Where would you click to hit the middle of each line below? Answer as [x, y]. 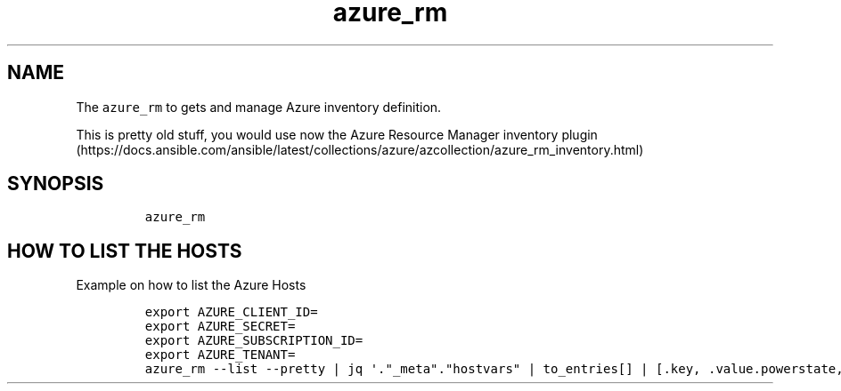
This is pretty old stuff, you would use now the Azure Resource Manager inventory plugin [337, 134]
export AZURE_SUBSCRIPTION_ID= [254, 341]
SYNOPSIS [56, 184]
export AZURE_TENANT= [220, 355]
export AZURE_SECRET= [220, 327]
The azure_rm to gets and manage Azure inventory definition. [259, 107]
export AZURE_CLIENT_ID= [231, 312]
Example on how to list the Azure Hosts [191, 285]
